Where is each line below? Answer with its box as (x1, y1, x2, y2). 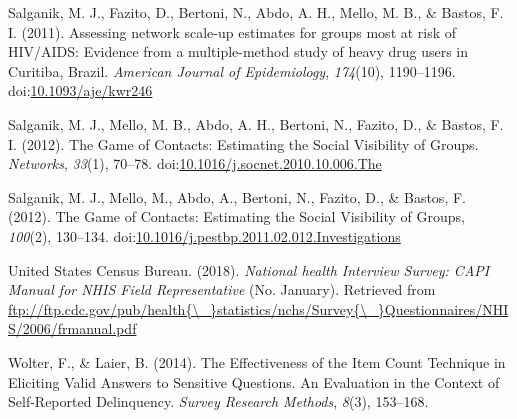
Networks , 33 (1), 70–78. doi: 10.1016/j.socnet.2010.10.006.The (8, 153, 382, 174)
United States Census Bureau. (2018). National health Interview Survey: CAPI (8, 259, 490, 280)
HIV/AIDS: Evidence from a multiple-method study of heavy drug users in (8, 41, 469, 62)
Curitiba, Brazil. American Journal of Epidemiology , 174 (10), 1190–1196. (8, 60, 456, 81)
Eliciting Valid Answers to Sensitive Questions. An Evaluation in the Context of (8, 371, 500, 392)
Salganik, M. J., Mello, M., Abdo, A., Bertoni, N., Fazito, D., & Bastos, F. (8, 186, 466, 207)
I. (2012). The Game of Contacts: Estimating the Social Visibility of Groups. (8, 133, 479, 154)
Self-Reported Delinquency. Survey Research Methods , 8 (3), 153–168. (8, 391, 429, 412)
